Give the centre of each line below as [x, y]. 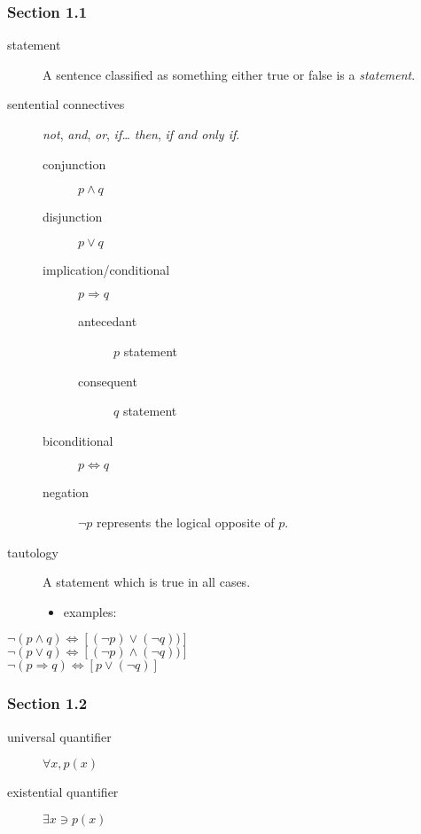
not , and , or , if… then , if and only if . [141, 134]
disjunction [73, 217]
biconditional [78, 440]
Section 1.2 [47, 703]
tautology [33, 552]
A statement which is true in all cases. [147, 582]
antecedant [108, 321]
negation [66, 492]
